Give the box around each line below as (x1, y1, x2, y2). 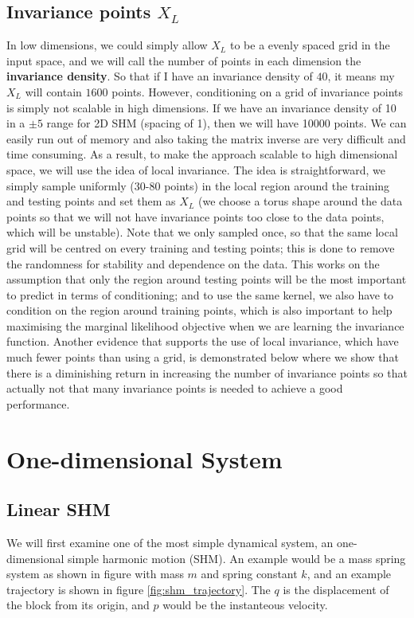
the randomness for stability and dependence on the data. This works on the (6, 255, 380, 272)
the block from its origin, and (6, 596, 150, 613)
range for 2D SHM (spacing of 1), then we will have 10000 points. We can (46, 115, 407, 131)
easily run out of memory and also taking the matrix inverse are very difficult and (6, 130, 406, 147)
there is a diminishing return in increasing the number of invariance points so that (6, 364, 408, 381)
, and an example (307, 565, 392, 582)
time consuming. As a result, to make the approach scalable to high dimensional (6, 146, 398, 162)
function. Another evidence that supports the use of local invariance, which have (6, 333, 399, 350)
